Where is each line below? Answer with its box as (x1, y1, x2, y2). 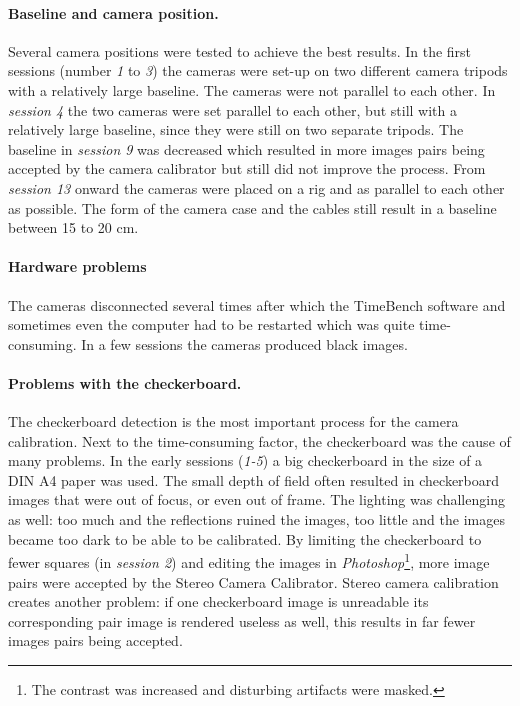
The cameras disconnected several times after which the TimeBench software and (8, 294, 506, 315)
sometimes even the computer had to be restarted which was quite (8, 314, 415, 335)
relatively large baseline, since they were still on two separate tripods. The (8, 119, 464, 140)
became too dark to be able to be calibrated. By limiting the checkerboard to (8, 528, 482, 549)
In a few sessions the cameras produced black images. (81, 333, 408, 354)
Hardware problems (8, 256, 147, 277)
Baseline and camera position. (8, 2, 219, 23)
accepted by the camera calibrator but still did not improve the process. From (8, 158, 486, 179)
